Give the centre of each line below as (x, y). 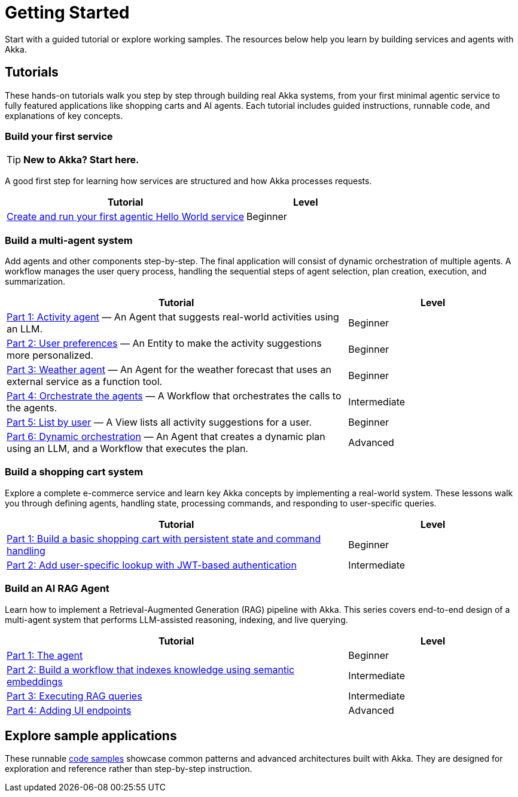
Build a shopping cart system (74, 472)
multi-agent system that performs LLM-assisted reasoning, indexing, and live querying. (176, 619)
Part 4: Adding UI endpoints (69, 710)
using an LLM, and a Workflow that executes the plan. (127, 449)
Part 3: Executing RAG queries (74, 696)
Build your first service (59, 136)
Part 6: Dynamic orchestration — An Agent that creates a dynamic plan (166, 437)
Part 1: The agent (45, 655)
